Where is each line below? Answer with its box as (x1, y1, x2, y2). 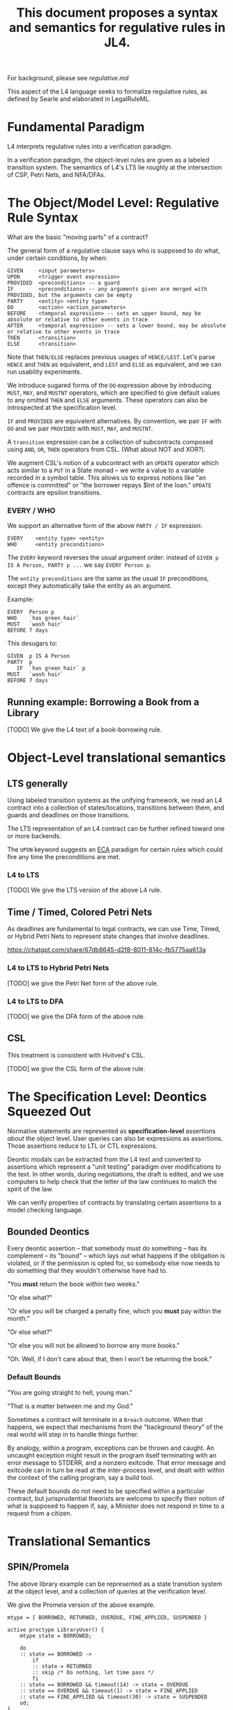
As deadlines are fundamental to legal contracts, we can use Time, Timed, (7, 925, 221, 933)
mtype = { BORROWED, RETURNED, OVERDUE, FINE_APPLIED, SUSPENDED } (7, 1614, 208, 1621)
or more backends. (7, 832, 61, 840)
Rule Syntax (7, 210, 79, 226)
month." (7, 1315, 30, 1323)
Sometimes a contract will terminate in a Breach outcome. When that (7, 1415, 204, 1423)
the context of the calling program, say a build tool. (7, 1473, 154, 1481)
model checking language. (7, 1205, 84, 1214)
